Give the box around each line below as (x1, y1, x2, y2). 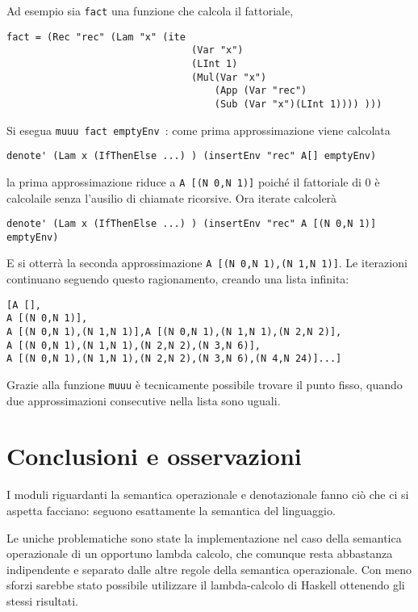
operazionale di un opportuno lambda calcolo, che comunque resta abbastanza (6, 545, 393, 562)
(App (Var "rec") (214, 85, 307, 97)
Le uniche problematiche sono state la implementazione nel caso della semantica (6, 529, 402, 546)
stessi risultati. (6, 592, 79, 609)
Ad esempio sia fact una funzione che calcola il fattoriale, (6, 2, 294, 19)
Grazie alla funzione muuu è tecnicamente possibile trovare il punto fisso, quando (6, 376, 403, 392)
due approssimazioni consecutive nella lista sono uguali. (6, 392, 281, 409)
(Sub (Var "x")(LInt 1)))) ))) (214, 98, 382, 110)
